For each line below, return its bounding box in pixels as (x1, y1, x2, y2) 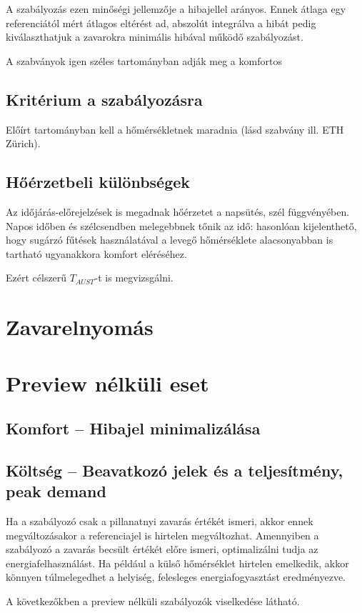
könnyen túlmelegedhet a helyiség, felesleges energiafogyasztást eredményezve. (6, 569, 346, 584)
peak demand (6, 480, 106, 502)
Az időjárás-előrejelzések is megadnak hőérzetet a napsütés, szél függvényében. (6, 204, 350, 219)
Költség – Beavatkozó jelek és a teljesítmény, (6, 459, 343, 481)
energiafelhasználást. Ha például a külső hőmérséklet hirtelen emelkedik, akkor (6, 555, 349, 570)
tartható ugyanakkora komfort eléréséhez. (6, 246, 187, 261)
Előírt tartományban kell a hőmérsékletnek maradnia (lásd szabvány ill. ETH (6, 121, 344, 136)
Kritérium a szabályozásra (6, 88, 203, 110)
